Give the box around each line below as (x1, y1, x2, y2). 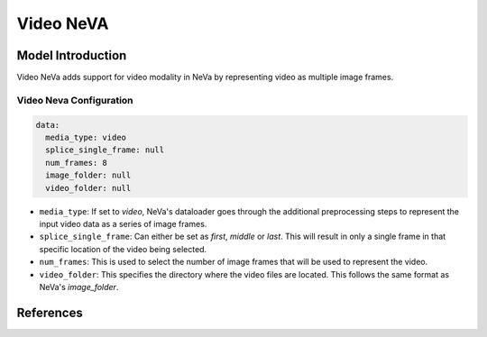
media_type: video (45, 132, 126, 142)
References (16, 305, 83, 320)
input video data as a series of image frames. (39, 218, 207, 229)
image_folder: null (45, 170, 132, 180)
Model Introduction (16, 48, 127, 63)
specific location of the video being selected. (39, 243, 207, 254)
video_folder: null (45, 183, 132, 193)
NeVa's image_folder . (39, 281, 119, 292)
